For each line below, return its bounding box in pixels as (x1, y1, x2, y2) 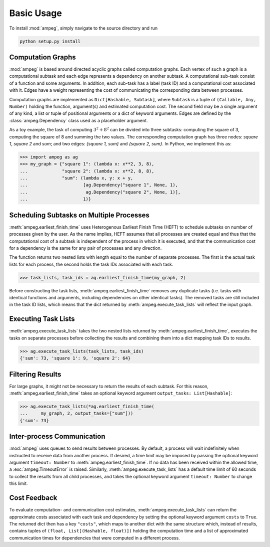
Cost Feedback (9, 494, 57, 502)
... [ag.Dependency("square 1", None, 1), (19, 182, 178, 188)
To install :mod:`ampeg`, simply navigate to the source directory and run (9, 25, 158, 31)
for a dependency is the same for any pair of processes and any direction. (9, 245, 162, 251)
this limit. (9, 480, 28, 486)
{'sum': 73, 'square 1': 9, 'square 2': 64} (19, 355, 131, 361)
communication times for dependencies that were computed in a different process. (9, 534, 180, 541)
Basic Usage (9, 8, 62, 19)
